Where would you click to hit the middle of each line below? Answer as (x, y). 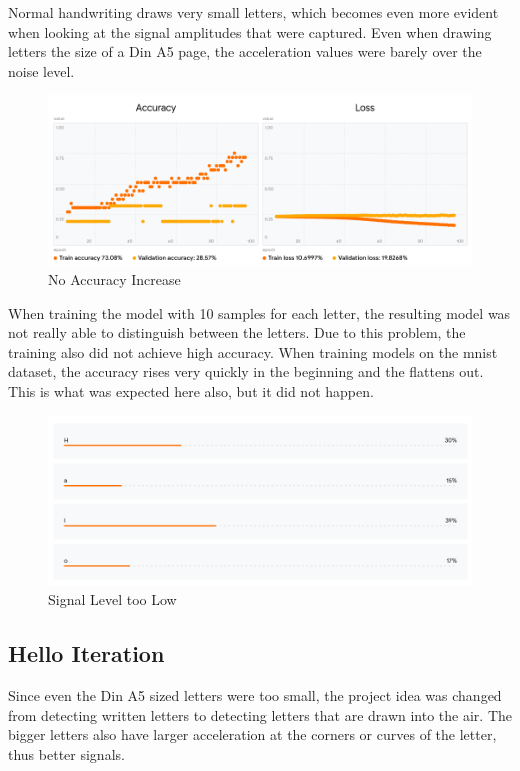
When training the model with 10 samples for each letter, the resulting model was (259, 312)
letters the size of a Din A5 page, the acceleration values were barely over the (245, 51)
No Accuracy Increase (114, 279)
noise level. (41, 70)
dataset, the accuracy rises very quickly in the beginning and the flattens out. (246, 371)
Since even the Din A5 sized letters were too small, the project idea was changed (255, 695)
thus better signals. (66, 753)
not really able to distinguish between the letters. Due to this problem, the (237, 332)
